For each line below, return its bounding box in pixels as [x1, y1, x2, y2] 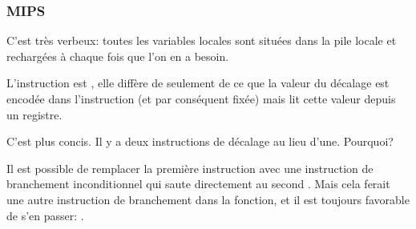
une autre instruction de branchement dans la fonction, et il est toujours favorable [6, 191, 410, 207]
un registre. [6, 106, 63, 123]
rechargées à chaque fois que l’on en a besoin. [6, 47, 229, 64]
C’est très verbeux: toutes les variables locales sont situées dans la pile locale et [6, 32, 397, 49]
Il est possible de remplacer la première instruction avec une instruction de [6, 159, 374, 176]
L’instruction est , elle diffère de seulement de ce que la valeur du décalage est [6, 74, 390, 91]
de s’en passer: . [6, 207, 84, 223]
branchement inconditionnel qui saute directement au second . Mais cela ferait [6, 175, 390, 192]
